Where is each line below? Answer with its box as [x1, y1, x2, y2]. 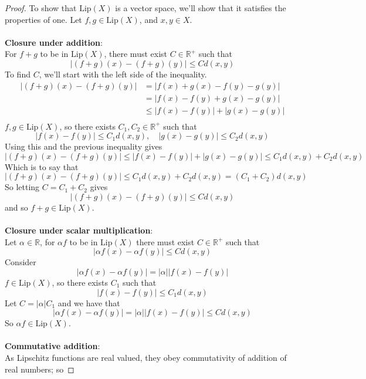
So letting [5, 181, 40, 193]
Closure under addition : [5, 36, 103, 48]
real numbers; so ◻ [5, 363, 74, 375]
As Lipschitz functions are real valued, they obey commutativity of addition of [5, 351, 287, 363]
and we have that [57, 296, 120, 309]
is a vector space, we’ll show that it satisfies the [115, 2, 286, 13]
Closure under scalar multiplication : [5, 224, 153, 236]
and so [5, 201, 28, 214]
